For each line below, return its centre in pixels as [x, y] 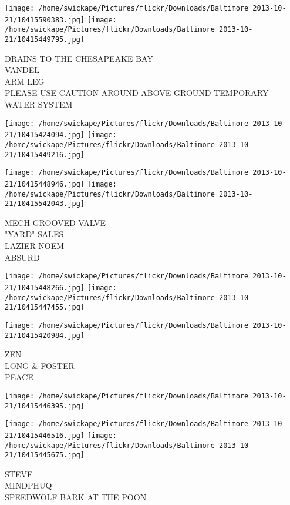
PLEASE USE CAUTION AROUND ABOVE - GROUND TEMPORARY [137, 93]
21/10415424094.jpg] [45, 135]
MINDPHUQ [28, 485]
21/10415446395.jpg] [45, 406]
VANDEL [22, 70]
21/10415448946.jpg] [45, 184]
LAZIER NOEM [35, 246]
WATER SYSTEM [39, 104]
